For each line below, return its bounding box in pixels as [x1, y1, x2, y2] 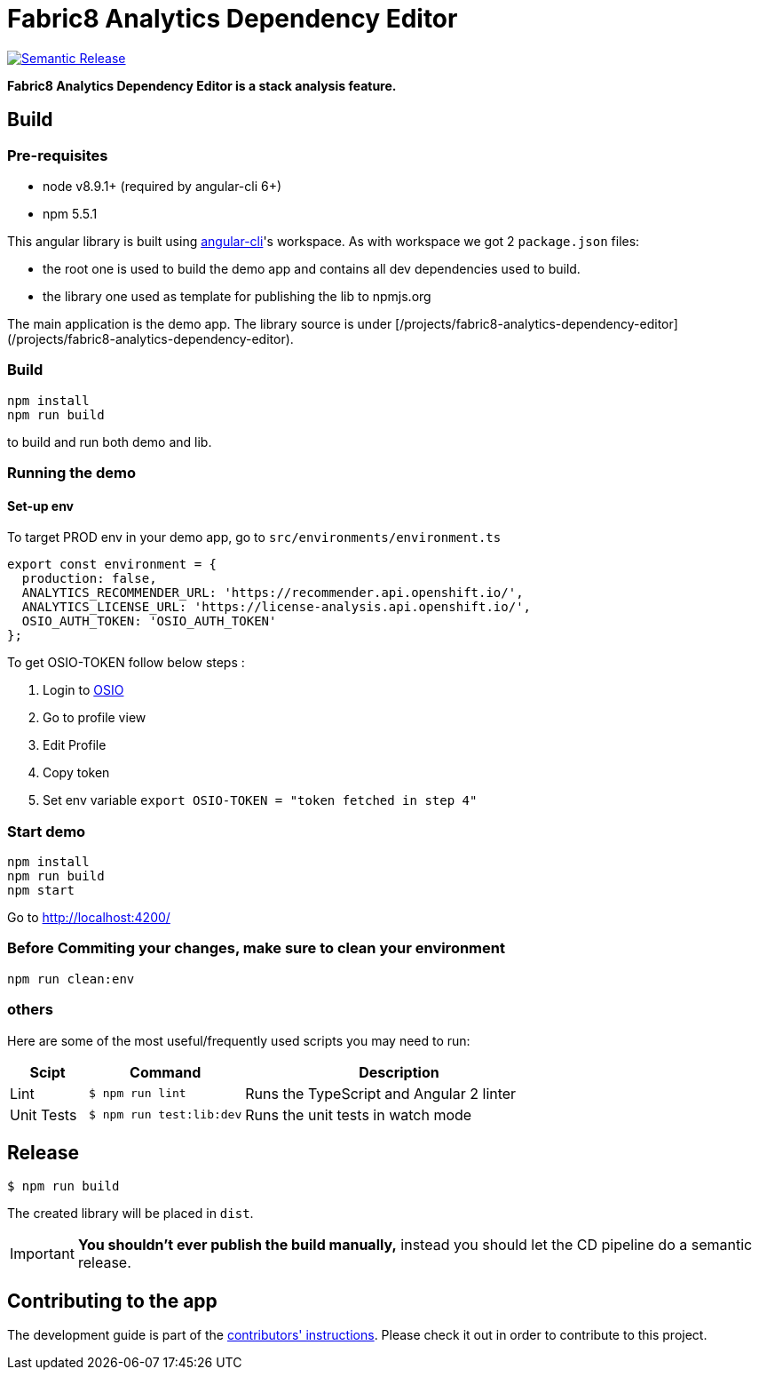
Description [359, 1063, 439, 1081]
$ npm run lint [89, 1086, 186, 1101]
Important [10, 1245, 75, 1263]
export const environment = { [7, 557, 217, 572]
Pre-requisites [7, 146, 108, 164]
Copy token [43, 765, 110, 781]
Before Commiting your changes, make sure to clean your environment [7, 939, 505, 958]
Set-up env [7, 497, 75, 513]
